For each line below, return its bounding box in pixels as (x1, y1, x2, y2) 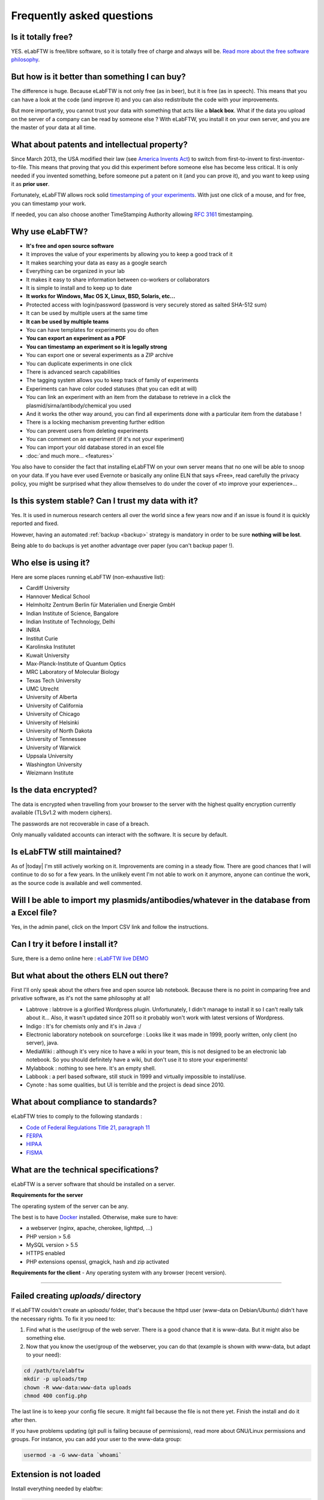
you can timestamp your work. (11, 200, 86, 207)
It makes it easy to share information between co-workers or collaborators (26, 276, 210, 283)
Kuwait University (26, 652, 70, 659)
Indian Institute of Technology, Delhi (26, 618, 115, 625)
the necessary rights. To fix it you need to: (11, 1315, 116, 1322)
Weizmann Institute (26, 769, 74, 776)
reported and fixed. (11, 520, 59, 527)
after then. (11, 1416, 37, 1423)
